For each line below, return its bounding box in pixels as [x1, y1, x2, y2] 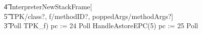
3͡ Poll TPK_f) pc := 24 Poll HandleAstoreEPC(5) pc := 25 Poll [4, 20, 198, 31]
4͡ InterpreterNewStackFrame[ [4, 1, 92, 11]
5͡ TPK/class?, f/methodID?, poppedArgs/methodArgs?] [4, 11, 173, 21]
